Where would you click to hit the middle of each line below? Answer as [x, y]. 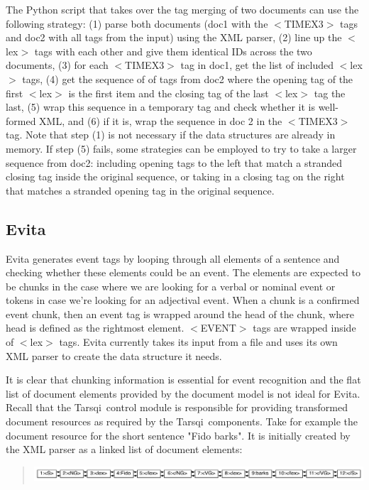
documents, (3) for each [57, 65]
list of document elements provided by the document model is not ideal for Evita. [183, 393]
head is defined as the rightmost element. [95, 328]
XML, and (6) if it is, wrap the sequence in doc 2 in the [161, 120]
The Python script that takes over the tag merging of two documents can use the [182, 9]
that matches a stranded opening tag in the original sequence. [140, 190]
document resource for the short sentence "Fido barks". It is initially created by [178, 435]
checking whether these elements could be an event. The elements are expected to [183, 272]
